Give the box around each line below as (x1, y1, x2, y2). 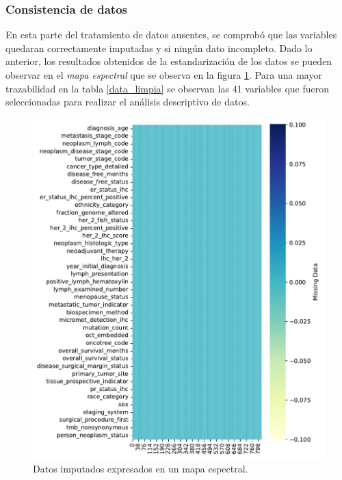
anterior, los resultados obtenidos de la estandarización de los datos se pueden (5, 54, 332, 68)
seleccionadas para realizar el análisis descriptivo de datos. (5, 94, 250, 109)
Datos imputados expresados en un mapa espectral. (33, 461, 248, 475)
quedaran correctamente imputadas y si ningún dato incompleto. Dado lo (5, 40, 313, 55)
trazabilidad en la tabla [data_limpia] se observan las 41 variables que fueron (5, 81, 329, 95)
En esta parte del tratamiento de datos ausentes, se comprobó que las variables (5, 27, 337, 42)
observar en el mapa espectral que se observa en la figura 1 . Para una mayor (5, 68, 322, 81)
